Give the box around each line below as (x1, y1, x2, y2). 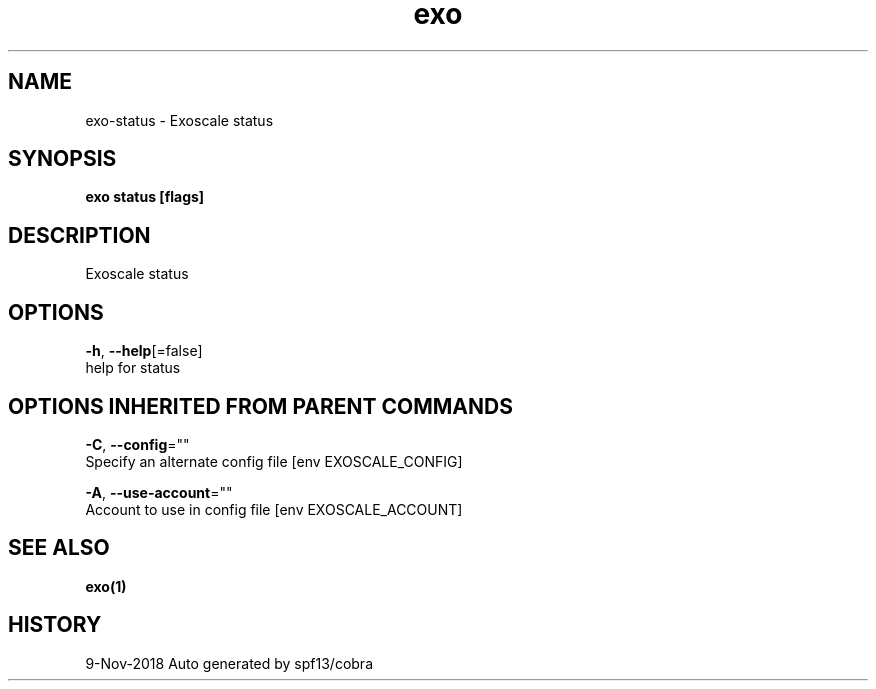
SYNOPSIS (8, 146, 117, 172)
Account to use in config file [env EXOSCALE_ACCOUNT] (85, 500, 463, 518)
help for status (85, 359, 181, 377)
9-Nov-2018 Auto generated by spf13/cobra (85, 654, 373, 672)
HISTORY (8, 612, 102, 638)
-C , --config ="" (85, 435, 190, 453)
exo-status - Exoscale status (85, 111, 274, 129)
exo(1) (85, 577, 127, 595)
